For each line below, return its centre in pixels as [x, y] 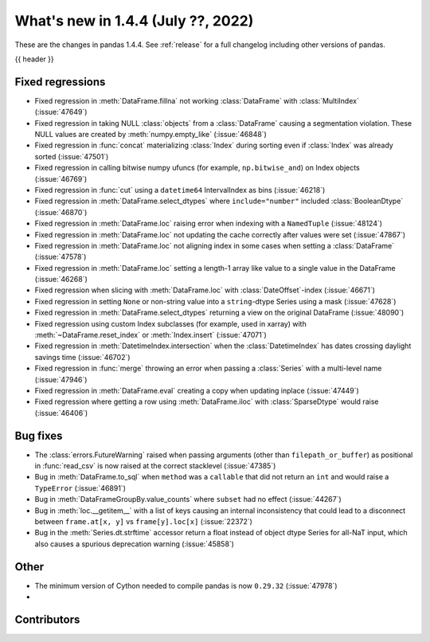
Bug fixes [39, 435]
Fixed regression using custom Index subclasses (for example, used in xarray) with [170, 323]
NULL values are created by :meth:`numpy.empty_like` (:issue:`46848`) [150, 135]
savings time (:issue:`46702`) [82, 357]
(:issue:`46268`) [61, 280]
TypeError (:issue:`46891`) [80, 488]
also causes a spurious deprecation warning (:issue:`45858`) [135, 544]
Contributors [47, 619]
